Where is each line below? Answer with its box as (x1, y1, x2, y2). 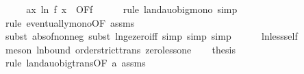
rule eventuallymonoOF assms (5, 15, 135, 29)
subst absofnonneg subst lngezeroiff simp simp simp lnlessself (5, 29, 298, 43)
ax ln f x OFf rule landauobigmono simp (26, 2, 238, 16)
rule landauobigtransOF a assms (5, 56, 146, 70)
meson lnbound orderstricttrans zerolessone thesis (5, 42, 236, 56)
